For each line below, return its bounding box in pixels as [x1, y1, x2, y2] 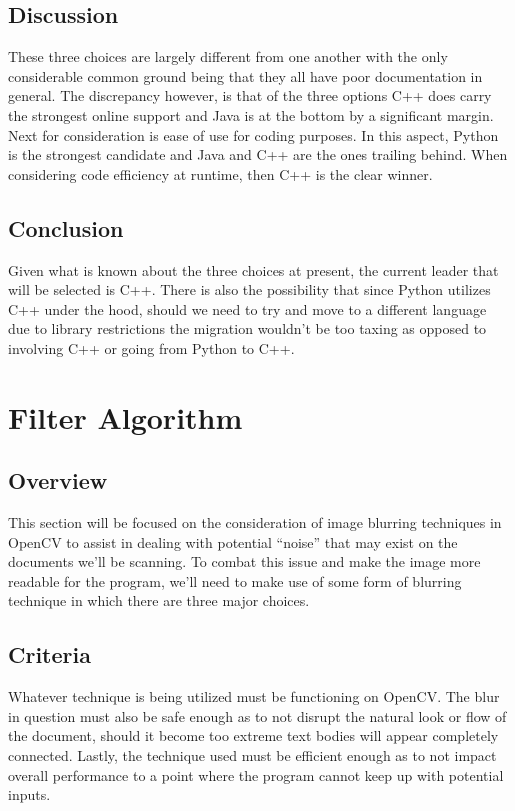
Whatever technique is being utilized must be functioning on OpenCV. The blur [8, 686, 500, 707]
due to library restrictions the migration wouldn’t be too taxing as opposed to [8, 318, 487, 339]
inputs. [8, 784, 51, 805]
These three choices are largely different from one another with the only [8, 46, 448, 67]
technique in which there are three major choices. [8, 590, 310, 611]
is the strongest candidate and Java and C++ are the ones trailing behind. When [8, 144, 508, 165]
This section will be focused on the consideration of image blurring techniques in [8, 512, 502, 533]
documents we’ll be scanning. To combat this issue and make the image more [8, 551, 481, 572]
